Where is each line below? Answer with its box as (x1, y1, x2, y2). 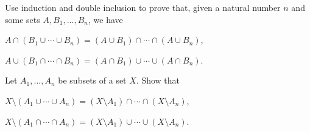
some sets (5, 13, 40, 25)
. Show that (136, 74, 180, 87)
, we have (88, 13, 123, 25)
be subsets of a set (58, 74, 127, 87)
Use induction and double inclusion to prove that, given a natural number (5, 1, 281, 13)
